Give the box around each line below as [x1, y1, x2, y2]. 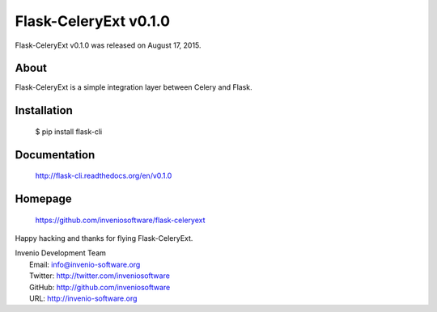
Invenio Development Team [15, 248, 107, 258]
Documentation [15, 148, 95, 162]
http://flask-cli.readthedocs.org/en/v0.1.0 [35, 171, 172, 181]
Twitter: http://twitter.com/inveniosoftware [29, 271, 170, 280]
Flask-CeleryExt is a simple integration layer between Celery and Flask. [15, 82, 252, 92]
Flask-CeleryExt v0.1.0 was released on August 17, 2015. [15, 40, 202, 50]
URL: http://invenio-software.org [29, 293, 138, 303]
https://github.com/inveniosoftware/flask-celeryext [35, 215, 206, 225]
